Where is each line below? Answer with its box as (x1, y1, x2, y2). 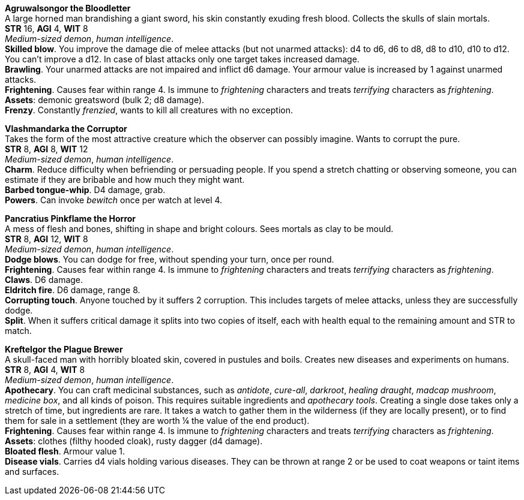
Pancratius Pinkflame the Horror (5, 213, 136, 224)
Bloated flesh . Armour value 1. (5, 446, 125, 456)
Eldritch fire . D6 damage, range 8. (5, 285, 140, 295)
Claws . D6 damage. (5, 275, 83, 285)
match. (5, 326, 32, 336)
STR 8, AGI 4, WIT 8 (5, 365, 85, 375)
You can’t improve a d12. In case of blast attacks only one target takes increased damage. (5, 54, 360, 64)
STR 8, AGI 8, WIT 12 (5, 144, 88, 154)
